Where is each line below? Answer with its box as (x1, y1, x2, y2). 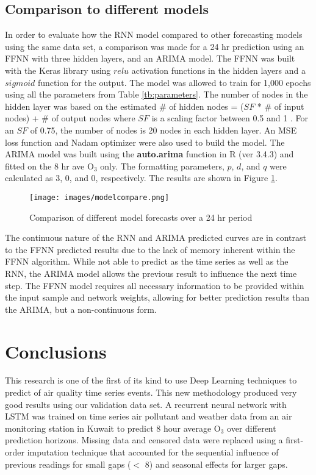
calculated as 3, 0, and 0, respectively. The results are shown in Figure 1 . (5, 171, 278, 184)
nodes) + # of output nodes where (5, 112, 135, 124)
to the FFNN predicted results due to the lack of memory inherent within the (5, 243, 295, 255)
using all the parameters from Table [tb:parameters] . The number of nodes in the (5, 88, 308, 101)
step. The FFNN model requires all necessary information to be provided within (5, 279, 304, 291)
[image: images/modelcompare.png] (29, 193, 170, 202)
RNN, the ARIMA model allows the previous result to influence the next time (5, 266, 297, 279)
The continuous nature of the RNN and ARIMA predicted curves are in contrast (5, 231, 306, 244)
